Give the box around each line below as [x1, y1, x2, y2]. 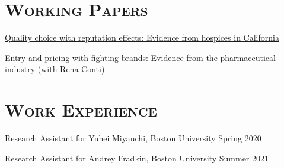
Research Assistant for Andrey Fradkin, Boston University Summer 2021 [5, 151, 269, 164]
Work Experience [5, 98, 157, 122]
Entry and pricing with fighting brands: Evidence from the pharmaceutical [5, 51, 276, 63]
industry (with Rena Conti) [5, 63, 105, 75]
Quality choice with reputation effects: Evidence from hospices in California [5, 31, 279, 44]
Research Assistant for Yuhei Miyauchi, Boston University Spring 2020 [5, 132, 261, 144]
